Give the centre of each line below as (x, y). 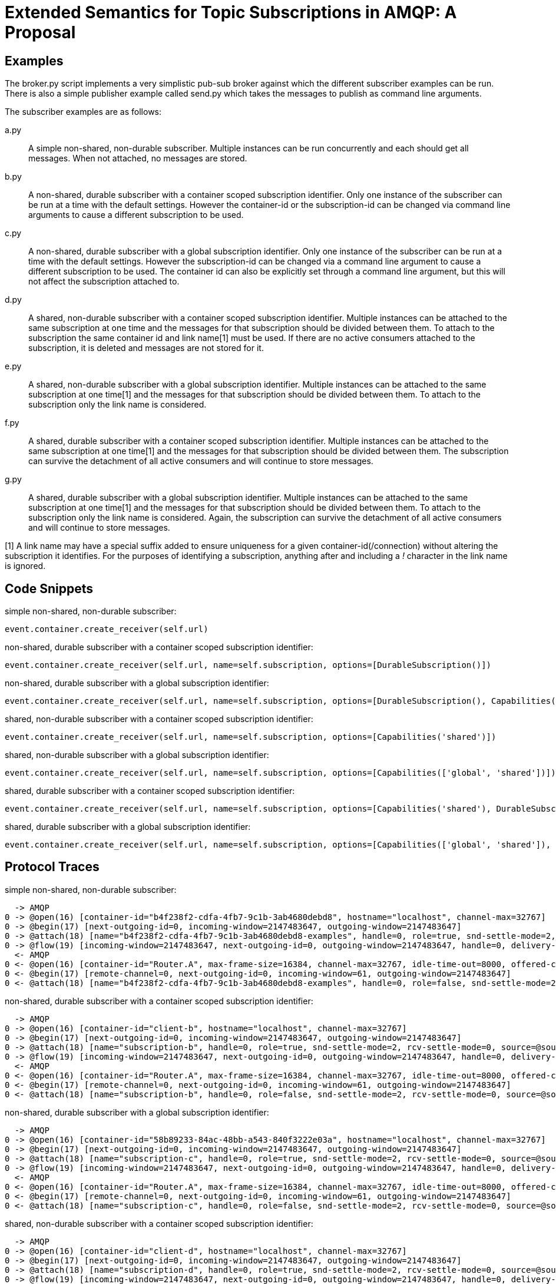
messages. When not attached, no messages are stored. (138, 158)
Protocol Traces (52, 867)
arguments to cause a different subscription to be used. (136, 215)
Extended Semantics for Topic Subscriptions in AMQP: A (231, 12)
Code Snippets (49, 588)
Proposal (40, 32)
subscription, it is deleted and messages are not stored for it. (146, 348)
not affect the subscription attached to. (104, 282)
